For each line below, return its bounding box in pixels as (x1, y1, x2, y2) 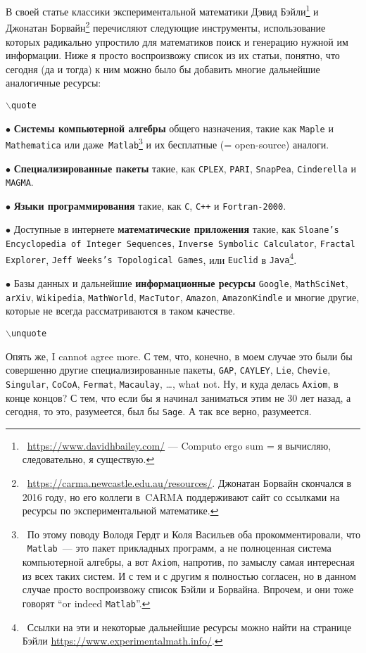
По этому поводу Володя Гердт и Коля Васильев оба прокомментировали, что (27, 526, 361, 541)
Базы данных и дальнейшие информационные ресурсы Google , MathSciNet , (13, 276, 348, 291)
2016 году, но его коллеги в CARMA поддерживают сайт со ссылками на (22, 489, 340, 504)
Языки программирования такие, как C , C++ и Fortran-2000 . (13, 198, 286, 213)
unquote (11, 329, 47, 338)
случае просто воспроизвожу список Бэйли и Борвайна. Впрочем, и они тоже (22, 582, 354, 597)
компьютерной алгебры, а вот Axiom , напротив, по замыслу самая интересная (22, 554, 355, 569)
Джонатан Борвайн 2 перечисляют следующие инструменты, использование (6, 18, 326, 34)
